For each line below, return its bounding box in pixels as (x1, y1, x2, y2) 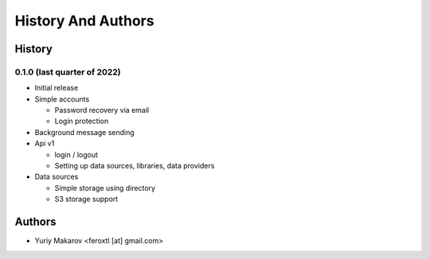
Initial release (34, 83, 79, 93)
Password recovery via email (54, 106, 150, 115)
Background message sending (34, 127, 135, 137)
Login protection (54, 116, 109, 126)
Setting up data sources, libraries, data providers (54, 161, 215, 171)
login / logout (54, 149, 99, 159)
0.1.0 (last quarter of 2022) (14, 66, 121, 77)
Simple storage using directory (54, 183, 155, 192)
